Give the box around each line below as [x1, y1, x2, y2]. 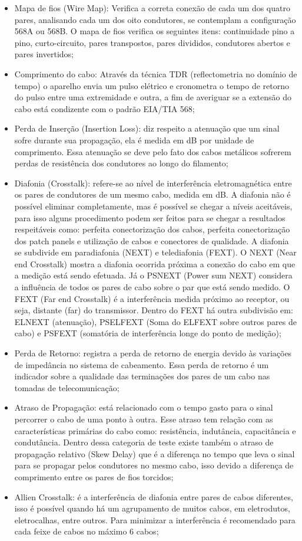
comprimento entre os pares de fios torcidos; [14, 470, 174, 483]
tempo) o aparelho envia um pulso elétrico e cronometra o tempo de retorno [14, 79, 289, 91]
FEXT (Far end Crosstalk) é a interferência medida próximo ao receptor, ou [14, 292, 290, 304]
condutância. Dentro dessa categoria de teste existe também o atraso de [14, 436, 274, 448]
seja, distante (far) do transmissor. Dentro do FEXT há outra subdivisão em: [14, 304, 293, 316]
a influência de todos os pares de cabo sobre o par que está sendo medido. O [14, 281, 290, 293]
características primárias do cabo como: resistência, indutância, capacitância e [14, 424, 296, 437]
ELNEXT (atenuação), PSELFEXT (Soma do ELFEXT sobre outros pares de [14, 315, 297, 327]
